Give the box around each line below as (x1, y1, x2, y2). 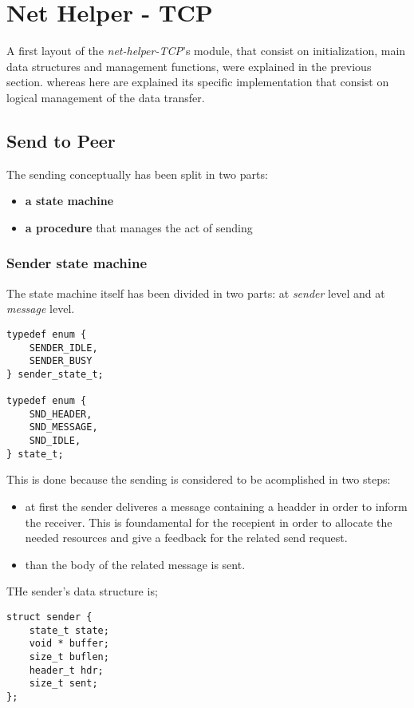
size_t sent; (29, 678, 98, 690)
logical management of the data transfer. (6, 89, 205, 105)
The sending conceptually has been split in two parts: (6, 165, 268, 182)
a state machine (25, 192, 114, 209)
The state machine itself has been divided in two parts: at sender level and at (6, 284, 385, 301)
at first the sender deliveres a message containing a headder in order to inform (25, 498, 408, 515)
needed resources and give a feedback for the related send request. (25, 529, 348, 546)
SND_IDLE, (29, 435, 81, 447)
